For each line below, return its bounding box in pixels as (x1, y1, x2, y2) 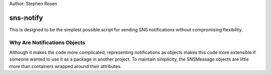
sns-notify (9, 13, 43, 22)
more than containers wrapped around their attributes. (9, 63, 122, 69)
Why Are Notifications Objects (9, 39, 85, 46)
